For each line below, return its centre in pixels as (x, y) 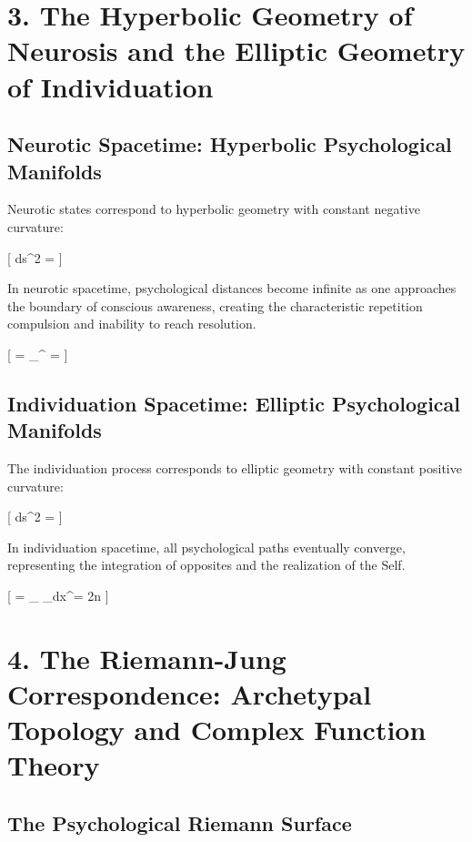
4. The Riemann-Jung (147, 658)
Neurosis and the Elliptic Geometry (236, 51)
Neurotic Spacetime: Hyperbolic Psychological (230, 144)
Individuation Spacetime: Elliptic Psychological (234, 403)
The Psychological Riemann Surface (180, 822)
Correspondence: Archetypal (190, 694)
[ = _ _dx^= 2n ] (58, 596)
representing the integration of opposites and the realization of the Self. (206, 565)
